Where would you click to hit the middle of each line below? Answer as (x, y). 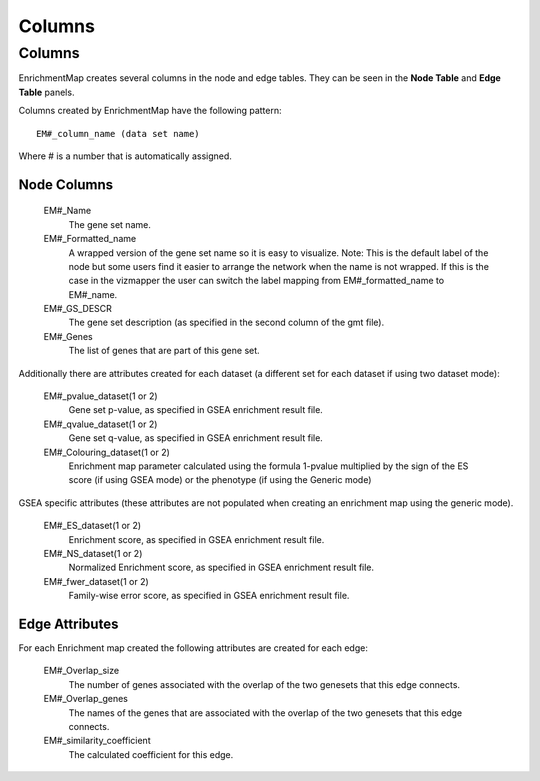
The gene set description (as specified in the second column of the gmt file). (226, 322)
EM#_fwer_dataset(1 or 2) (96, 581)
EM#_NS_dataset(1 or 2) (93, 553)
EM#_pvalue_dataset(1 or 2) (101, 396)
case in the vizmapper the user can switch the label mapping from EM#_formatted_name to (256, 281)
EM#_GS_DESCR (77, 309)
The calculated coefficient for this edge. (151, 754)
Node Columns (66, 184)
